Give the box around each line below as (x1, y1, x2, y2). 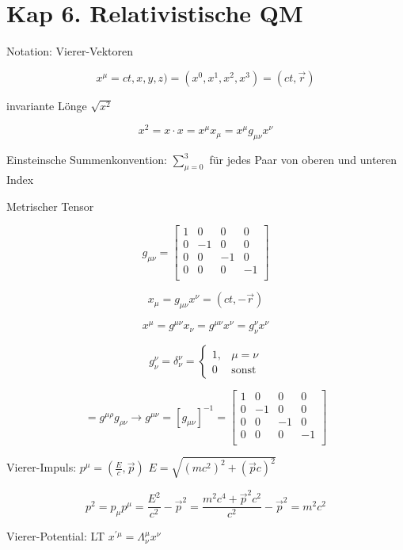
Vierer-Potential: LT (6, 528, 105, 544)
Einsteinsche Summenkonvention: (6, 151, 167, 168)
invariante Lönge (6, 97, 87, 113)
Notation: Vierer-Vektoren (6, 43, 133, 59)
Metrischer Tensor (6, 197, 94, 214)
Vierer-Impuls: (6, 459, 77, 476)
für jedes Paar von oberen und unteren (209, 151, 397, 168)
